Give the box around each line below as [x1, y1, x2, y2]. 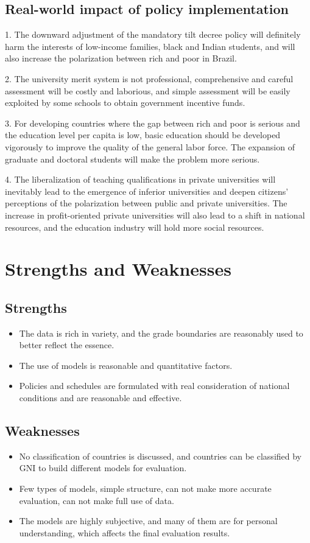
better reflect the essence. [19, 338, 114, 351]
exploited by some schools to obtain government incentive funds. [5, 96, 245, 109]
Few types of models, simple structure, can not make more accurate [19, 482, 272, 495]
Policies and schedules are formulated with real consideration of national [19, 379, 290, 392]
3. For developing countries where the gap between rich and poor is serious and [5, 116, 300, 129]
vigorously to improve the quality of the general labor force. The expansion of [5, 140, 295, 153]
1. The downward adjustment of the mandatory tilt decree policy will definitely [5, 28, 301, 41]
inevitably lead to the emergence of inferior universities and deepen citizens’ [5, 184, 289, 197]
